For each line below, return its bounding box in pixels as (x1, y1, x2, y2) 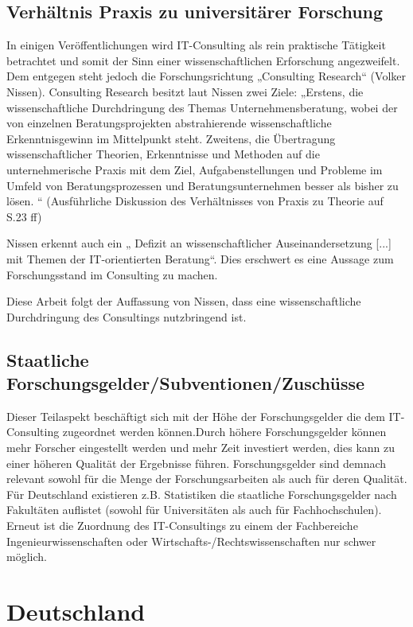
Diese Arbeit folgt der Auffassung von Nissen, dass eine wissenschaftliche (6, 293, 361, 310)
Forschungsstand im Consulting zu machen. (6, 266, 218, 282)
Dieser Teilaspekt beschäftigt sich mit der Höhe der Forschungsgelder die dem (6, 407, 385, 424)
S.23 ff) (6, 208, 42, 224)
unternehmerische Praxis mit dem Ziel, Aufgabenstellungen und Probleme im (6, 161, 383, 177)
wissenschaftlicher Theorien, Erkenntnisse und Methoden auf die (6, 146, 320, 162)
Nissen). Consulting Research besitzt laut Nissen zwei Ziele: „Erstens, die (6, 83, 364, 99)
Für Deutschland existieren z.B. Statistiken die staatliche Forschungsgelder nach (6, 485, 397, 502)
